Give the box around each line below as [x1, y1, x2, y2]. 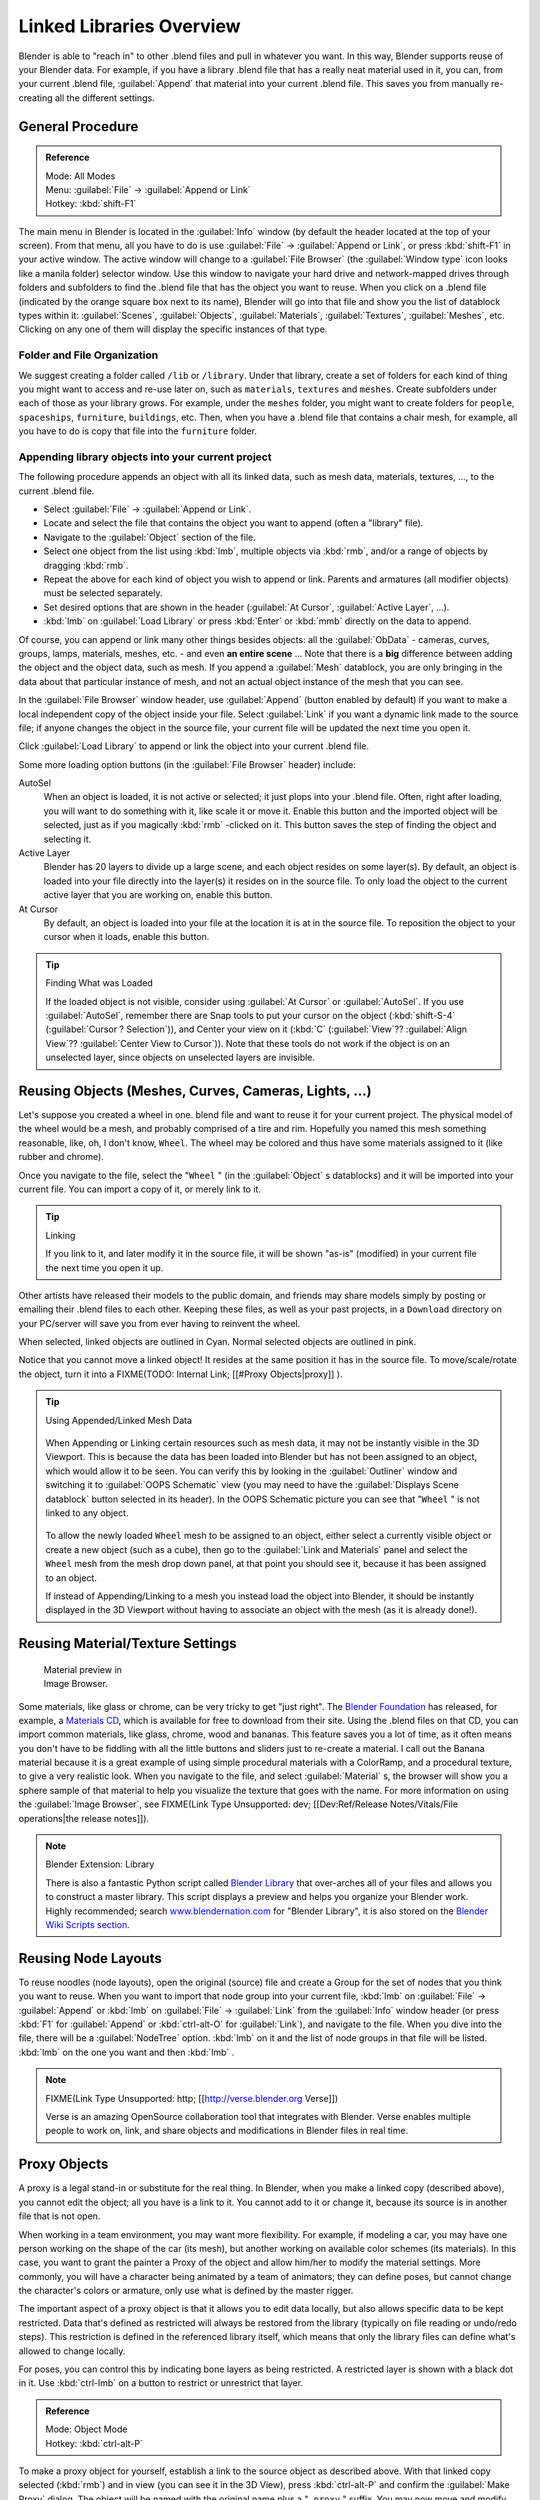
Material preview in [43, 1663, 122, 1675]
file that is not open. [18, 2210, 101, 2222]
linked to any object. [45, 1507, 129, 1519]
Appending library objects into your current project [18, 450, 272, 464]
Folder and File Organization [18, 348, 159, 362]
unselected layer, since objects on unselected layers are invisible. [45, 1051, 315, 1064]
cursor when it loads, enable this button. [43, 931, 210, 943]
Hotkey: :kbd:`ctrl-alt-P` [45, 2437, 144, 2449]
